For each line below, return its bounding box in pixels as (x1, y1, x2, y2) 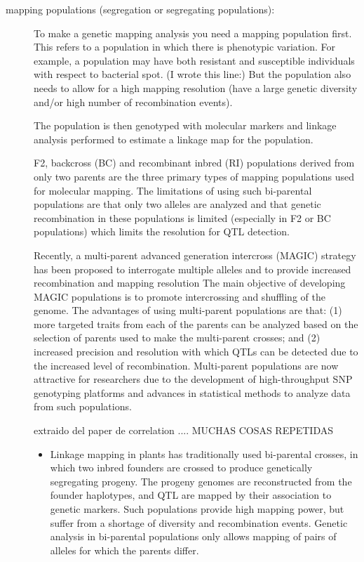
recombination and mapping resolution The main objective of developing (34, 275, 346, 290)
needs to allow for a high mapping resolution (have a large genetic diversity (34, 80, 358, 95)
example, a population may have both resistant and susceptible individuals (34, 53, 355, 67)
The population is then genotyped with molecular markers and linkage (34, 118, 337, 133)
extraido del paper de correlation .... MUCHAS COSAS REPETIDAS (34, 423, 334, 438)
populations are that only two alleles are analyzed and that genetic (34, 197, 321, 211)
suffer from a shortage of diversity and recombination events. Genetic (50, 515, 348, 530)
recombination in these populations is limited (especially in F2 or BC (34, 210, 331, 225)
